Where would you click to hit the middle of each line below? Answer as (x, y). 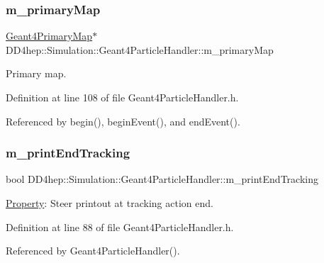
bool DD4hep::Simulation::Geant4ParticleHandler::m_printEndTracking (162, 179)
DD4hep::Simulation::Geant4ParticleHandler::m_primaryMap (140, 49)
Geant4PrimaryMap (49, 36)
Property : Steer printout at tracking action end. (110, 203)
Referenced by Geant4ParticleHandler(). (93, 251)
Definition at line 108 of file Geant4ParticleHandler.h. (122, 97)
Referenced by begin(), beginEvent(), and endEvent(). (123, 121)
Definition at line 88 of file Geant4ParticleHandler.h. (120, 226)
